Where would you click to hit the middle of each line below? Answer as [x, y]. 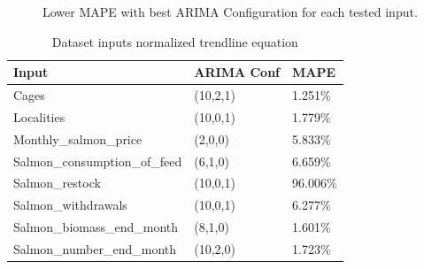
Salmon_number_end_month [95, 248]
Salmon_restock [57, 183]
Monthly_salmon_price [78, 138]
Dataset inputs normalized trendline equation [175, 41]
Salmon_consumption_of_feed [98, 161]
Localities [39, 116]
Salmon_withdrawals [70, 205]
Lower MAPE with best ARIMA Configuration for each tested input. [230, 12]
